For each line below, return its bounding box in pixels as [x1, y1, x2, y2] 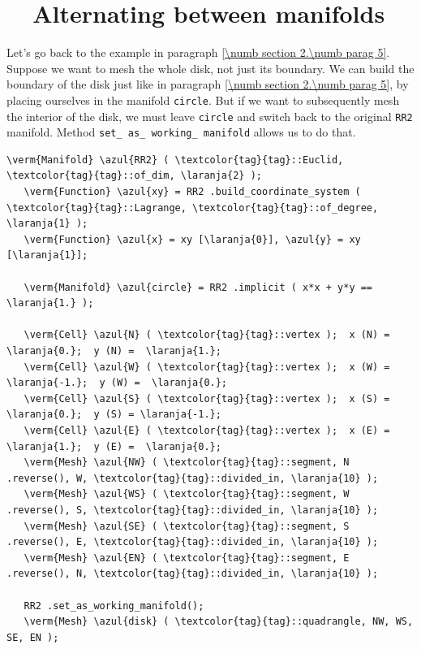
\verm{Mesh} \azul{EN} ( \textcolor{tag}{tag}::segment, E [24, 552, 350, 564]
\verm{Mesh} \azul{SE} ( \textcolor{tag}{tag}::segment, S [24, 520, 350, 532]
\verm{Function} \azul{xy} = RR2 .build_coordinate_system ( [24, 186, 361, 198]
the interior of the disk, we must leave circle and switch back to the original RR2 [6, 107, 413, 124]
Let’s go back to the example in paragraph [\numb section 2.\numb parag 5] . [6, 44, 390, 61]
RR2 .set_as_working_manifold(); [24, 599, 204, 612]
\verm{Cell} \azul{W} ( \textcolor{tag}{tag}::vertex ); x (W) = [24, 361, 390, 373]
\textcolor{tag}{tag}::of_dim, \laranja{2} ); [6, 170, 262, 182]
